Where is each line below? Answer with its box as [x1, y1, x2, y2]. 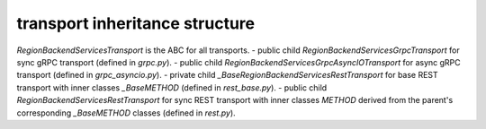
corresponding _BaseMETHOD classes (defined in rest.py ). [16, 107, 236, 118]
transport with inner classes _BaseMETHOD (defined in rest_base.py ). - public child [16, 82, 328, 93]
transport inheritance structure [16, 13, 256, 33]
